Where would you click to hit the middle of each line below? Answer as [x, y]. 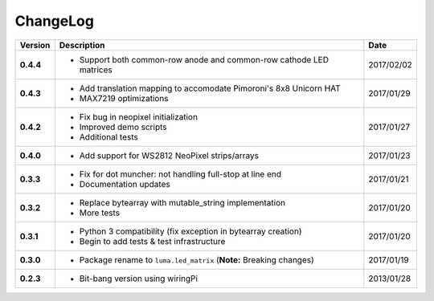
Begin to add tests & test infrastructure [152, 241]
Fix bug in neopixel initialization [139, 116]
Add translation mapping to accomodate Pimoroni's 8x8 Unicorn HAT [210, 88]
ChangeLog [54, 21]
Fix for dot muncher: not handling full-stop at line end [180, 174]
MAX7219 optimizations [124, 98]
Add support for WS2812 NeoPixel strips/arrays [169, 155]
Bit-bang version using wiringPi [139, 279]
